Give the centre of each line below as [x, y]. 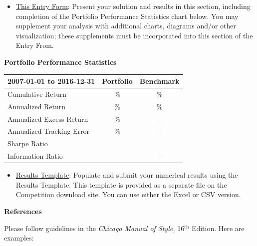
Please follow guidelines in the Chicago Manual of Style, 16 [94, 228]
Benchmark [159, 81]
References [23, 211]
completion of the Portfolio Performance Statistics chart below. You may [127, 16]
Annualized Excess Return [48, 119]
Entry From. [35, 45]
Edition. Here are [218, 228]
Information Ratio [35, 156]
